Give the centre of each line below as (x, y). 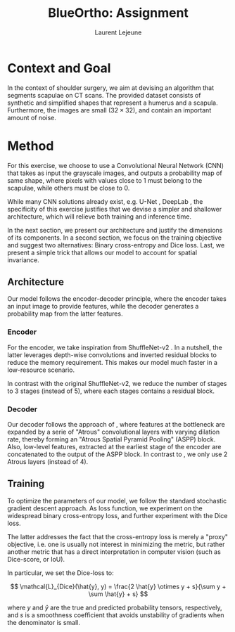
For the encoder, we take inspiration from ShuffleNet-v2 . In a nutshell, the (115, 347)
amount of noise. (32, 117)
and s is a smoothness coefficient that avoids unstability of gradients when (116, 615)
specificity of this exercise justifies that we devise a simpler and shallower (115, 209)
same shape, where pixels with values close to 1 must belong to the (105, 180)
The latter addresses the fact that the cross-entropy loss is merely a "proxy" (118, 536)
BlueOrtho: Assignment (118, 13)
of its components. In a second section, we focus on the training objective (114, 238)
